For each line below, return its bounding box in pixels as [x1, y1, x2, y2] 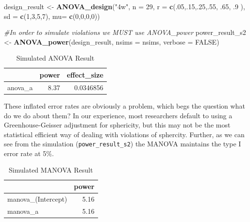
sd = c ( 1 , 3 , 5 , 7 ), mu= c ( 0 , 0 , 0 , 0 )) [4, 11, 100, 21]
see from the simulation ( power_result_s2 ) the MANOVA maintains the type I [4, 139, 241, 149]
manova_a [7, 206, 39, 216]
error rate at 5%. [4, 148, 54, 158]
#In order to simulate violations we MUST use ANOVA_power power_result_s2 [4, 27, 246, 37]
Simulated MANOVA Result [9, 164, 93, 174]
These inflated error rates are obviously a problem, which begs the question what [4, 100, 245, 111]
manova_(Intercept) [7, 193, 67, 204]
